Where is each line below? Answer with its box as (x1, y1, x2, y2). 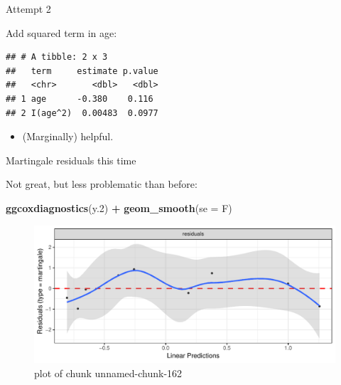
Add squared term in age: (6, 25, 117, 40)
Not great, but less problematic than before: (6, 176, 197, 191)
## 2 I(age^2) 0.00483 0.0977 (6, 107, 158, 118)
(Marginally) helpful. (22, 129, 114, 144)
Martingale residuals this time (6, 152, 136, 167)
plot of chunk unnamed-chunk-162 (34, 365, 183, 380)
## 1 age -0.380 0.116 (6, 93, 153, 104)
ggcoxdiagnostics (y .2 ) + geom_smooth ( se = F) (6, 200, 232, 215)
